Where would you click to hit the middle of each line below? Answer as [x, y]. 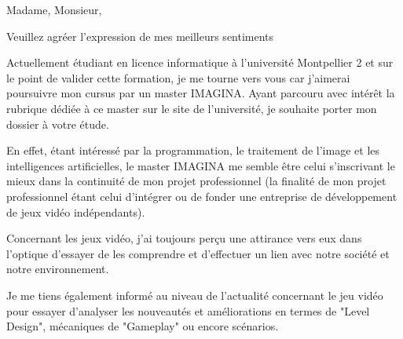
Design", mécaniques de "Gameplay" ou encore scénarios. [143, 326]
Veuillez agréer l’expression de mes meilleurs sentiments [140, 36]
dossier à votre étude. [58, 124]
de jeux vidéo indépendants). [76, 211]
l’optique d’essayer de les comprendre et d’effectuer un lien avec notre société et [198, 253]
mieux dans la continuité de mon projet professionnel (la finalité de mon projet [196, 181]
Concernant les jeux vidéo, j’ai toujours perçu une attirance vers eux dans [184, 238]
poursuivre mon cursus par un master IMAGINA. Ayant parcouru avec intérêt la [201, 93]
